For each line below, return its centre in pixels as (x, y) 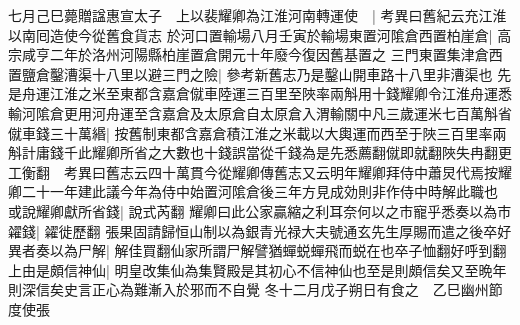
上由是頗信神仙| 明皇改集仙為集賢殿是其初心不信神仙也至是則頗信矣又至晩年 (257, 269)
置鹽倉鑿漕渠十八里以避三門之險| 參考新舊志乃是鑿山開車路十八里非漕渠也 (250, 73)
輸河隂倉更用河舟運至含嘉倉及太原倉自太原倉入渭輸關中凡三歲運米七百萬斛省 (260, 112)
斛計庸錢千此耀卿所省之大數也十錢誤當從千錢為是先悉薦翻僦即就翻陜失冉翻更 (260, 152)
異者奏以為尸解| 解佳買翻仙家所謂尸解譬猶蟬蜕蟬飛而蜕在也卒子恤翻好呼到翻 (257, 250)
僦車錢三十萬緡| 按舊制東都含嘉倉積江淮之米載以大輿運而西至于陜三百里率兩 (257, 132)
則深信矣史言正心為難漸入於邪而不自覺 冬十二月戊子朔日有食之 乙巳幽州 (248, 289)
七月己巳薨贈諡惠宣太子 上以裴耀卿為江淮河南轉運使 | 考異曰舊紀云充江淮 (257, 15)
